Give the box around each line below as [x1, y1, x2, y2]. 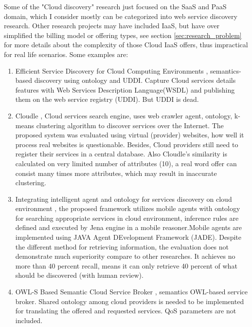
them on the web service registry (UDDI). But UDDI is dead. [15, 94, 199, 104]
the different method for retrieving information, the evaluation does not [15, 241, 229, 251]
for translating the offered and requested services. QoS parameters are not [15, 306, 236, 316]
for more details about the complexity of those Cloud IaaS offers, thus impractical [4, 39, 248, 50]
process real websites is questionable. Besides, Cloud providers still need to [15, 139, 238, 149]
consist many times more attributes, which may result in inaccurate [15, 168, 217, 178]
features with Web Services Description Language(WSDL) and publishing [15, 84, 235, 95]
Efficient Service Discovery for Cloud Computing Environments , [15, 65, 208, 76]
